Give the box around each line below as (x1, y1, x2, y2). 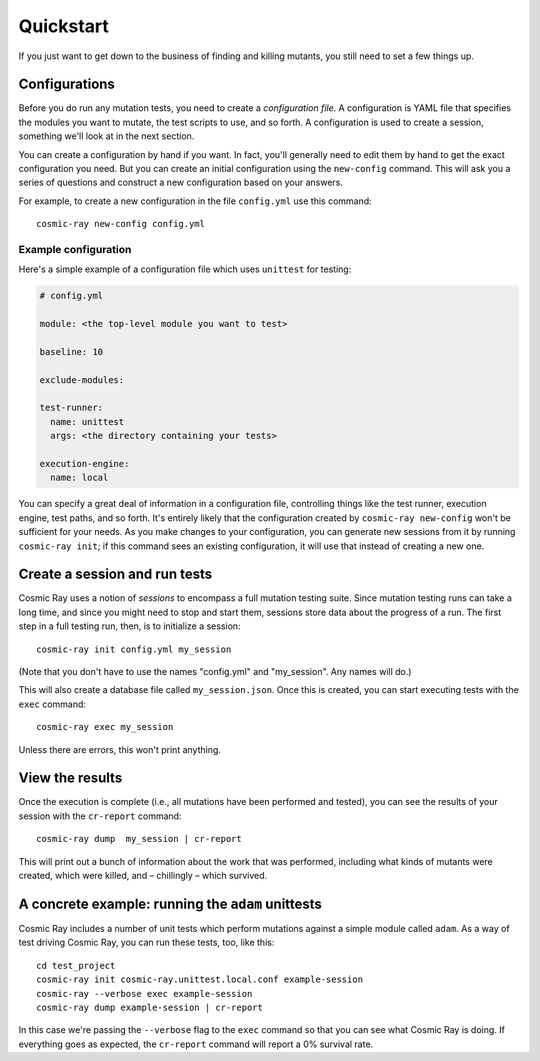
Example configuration (18, 242, 132, 256)
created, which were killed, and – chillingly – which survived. (18, 870, 268, 882)
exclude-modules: (39, 374, 125, 385)
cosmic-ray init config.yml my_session (36, 643, 232, 655)
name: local (50, 472, 109, 484)
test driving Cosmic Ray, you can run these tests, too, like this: (18, 936, 275, 949)
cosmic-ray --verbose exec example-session (36, 988, 253, 999)
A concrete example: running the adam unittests (18, 895, 322, 912)
